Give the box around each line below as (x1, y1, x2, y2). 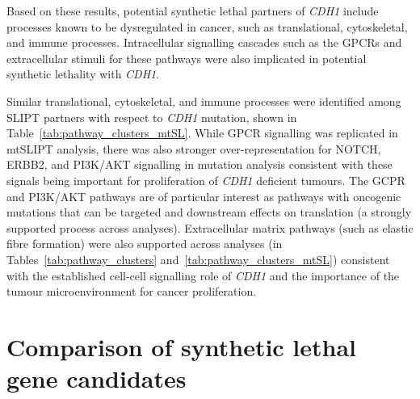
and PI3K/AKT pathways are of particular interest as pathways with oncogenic (6, 187, 401, 204)
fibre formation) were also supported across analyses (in (6, 235, 283, 252)
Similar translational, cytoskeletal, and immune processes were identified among (6, 92, 401, 109)
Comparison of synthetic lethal (6, 330, 357, 363)
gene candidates (6, 362, 187, 395)
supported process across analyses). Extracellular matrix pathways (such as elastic (6, 219, 414, 236)
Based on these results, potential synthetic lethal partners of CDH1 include (6, 2, 379, 19)
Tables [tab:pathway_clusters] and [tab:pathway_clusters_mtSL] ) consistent (6, 250, 390, 267)
